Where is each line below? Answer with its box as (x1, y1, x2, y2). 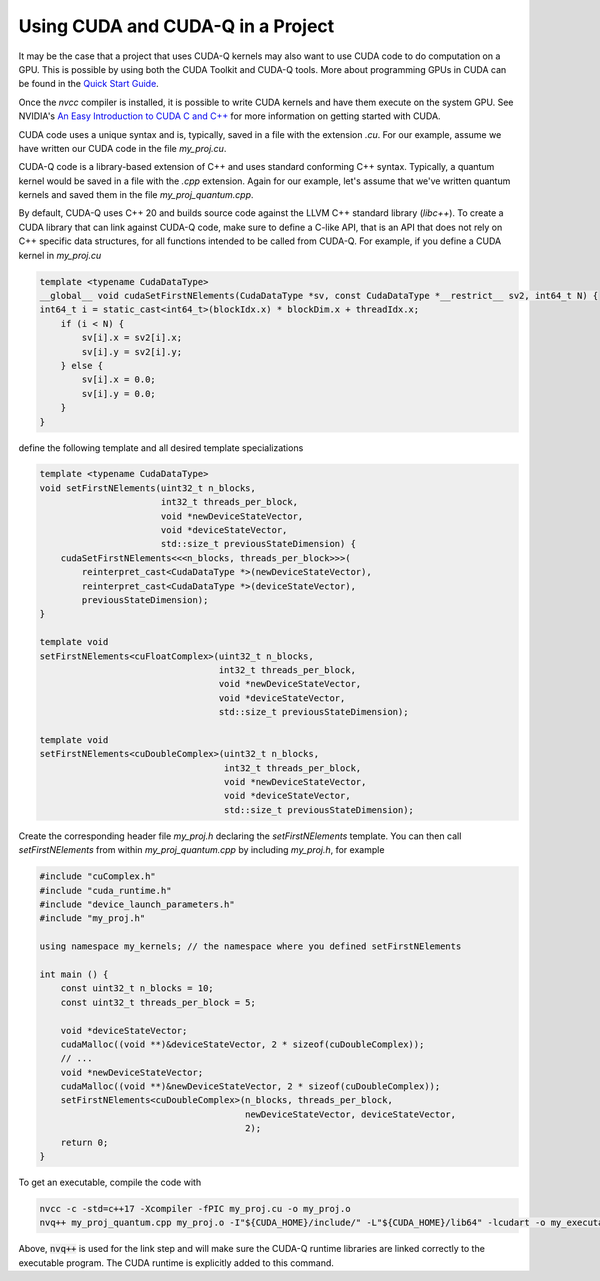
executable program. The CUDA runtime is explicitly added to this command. (18, 1256, 335, 1269)
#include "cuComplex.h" (39, 871, 157, 882)
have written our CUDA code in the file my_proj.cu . (18, 142, 227, 154)
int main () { (39, 968, 109, 980)
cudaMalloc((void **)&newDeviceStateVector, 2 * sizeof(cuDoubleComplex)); (60, 1081, 441, 1092)
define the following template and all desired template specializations (18, 441, 304, 454)
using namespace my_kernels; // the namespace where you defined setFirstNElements (39, 941, 462, 952)
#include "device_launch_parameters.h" (39, 899, 235, 910)
